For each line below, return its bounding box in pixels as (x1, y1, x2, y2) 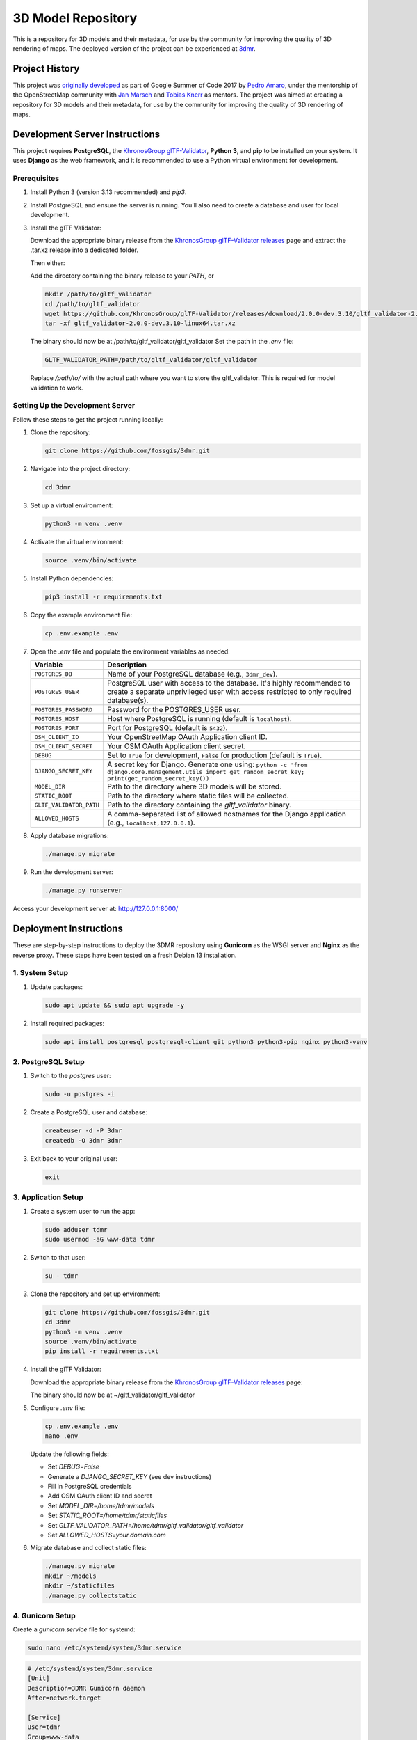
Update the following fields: (30, 1450, 109, 1458)
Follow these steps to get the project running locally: (13, 415, 163, 424)
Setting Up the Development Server (13, 401, 136, 411)
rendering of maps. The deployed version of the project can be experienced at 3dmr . (13, 44, 256, 52)
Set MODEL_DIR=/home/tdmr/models (47, 1501, 154, 1510)
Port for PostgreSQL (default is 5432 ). (106, 723, 228, 733)
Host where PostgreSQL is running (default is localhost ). (106, 714, 292, 724)
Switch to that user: (30, 1253, 86, 1261)
